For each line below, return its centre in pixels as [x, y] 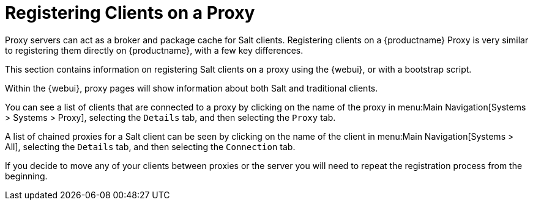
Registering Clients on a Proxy [130, 13]
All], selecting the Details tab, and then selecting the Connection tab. [150, 146]
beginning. [26, 176]
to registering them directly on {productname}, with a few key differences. [154, 50]
